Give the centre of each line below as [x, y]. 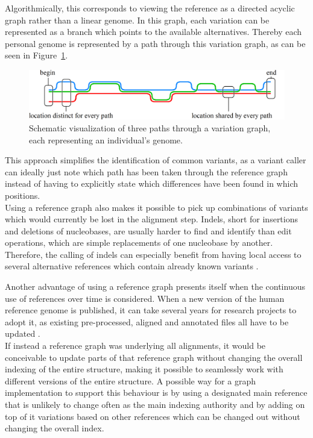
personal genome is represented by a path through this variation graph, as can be [155, 43]
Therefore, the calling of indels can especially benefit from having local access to [153, 254]
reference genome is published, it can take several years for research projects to [151, 310]
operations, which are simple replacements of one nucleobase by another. [139, 242]
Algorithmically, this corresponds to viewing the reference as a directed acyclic [150, 8]
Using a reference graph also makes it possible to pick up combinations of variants [156, 207]
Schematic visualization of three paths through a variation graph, [150, 127]
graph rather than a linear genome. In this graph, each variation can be [137, 20]
